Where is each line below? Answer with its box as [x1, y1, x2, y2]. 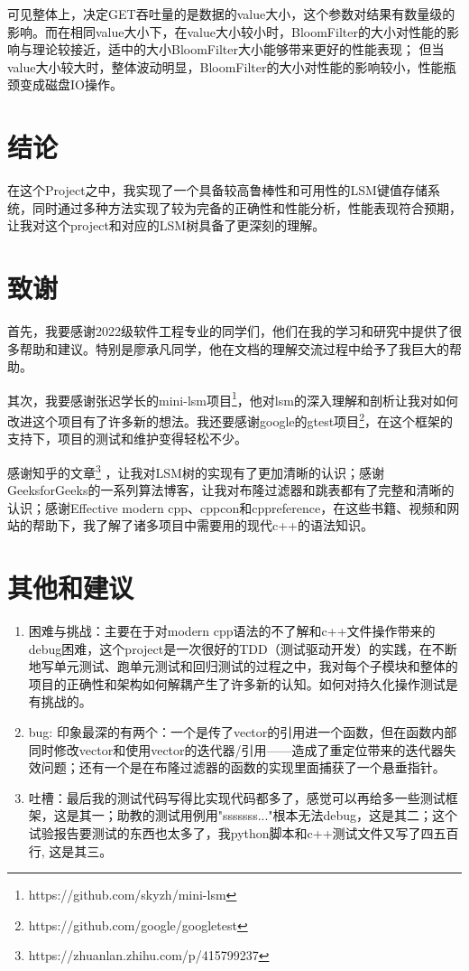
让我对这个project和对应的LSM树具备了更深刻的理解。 [7, 216, 326, 235]
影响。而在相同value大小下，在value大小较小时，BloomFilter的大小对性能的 [7, 22, 446, 41]
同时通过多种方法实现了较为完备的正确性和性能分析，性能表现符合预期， [32, 198, 462, 217]
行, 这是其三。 [28, 841, 113, 860]
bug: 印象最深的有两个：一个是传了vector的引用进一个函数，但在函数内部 [28, 723, 457, 741]
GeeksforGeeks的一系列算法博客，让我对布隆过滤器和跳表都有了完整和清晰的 [7, 481, 455, 500]
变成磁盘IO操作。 [19, 75, 123, 94]
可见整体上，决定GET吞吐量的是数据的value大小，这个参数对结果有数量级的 [7, 5, 455, 23]
